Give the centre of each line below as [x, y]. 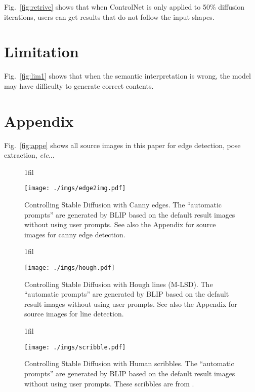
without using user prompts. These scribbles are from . [109, 383]
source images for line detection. [74, 314]
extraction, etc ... [29, 155]
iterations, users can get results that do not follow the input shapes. [109, 16]
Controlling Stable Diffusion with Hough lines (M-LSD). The [119, 284]
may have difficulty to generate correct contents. [79, 85]
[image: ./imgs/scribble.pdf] [75, 347]
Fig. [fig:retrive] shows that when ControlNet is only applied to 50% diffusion [124, 7]
